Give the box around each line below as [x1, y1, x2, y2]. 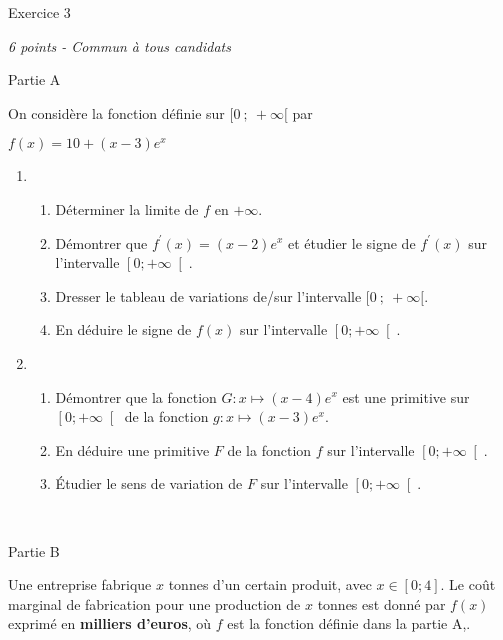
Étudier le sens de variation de [55, 473, 243, 494]
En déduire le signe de [55, 319, 192, 340]
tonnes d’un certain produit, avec [168, 574, 372, 595]
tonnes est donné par [317, 593, 446, 614]
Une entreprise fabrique [8, 574, 152, 595]
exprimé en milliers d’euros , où [8, 613, 212, 634]
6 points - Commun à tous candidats [8, 35, 231, 56]
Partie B [8, 540, 60, 561]
